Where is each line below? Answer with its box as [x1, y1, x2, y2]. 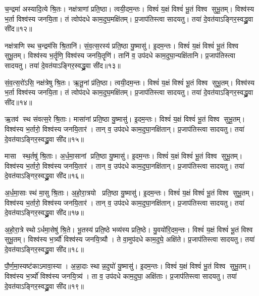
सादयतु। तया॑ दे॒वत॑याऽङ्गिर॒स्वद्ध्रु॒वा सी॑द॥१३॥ [5, 60, 121, 70]
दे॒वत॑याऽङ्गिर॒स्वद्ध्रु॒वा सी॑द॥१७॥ [5, 207, 84, 218]
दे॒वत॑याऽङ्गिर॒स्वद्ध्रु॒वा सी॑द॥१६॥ [5, 170, 84, 181]
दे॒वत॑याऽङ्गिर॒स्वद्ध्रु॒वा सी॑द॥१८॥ [5, 243, 84, 254]
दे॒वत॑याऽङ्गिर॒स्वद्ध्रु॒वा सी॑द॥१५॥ [5, 133, 84, 144]
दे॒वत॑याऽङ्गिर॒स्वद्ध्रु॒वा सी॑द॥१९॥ [5, 280, 84, 291]
